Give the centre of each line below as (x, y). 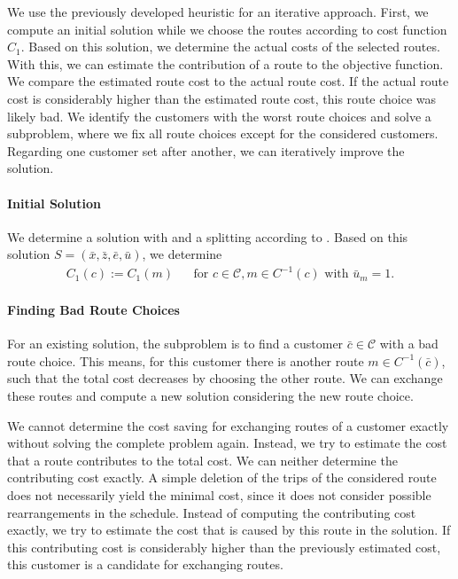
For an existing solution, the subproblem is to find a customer (175, 344)
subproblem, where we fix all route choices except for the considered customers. (223, 133)
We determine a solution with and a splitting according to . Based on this (208, 236)
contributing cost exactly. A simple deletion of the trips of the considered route (222, 477)
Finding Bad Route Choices (93, 310)
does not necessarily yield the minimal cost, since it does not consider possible (219, 495)
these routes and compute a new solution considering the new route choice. (210, 396)
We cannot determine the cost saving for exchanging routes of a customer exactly (228, 425)
